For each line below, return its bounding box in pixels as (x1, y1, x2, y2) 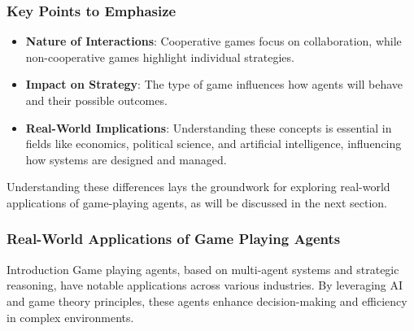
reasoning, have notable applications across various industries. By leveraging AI (7, 277, 403, 294)
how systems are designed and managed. (25, 150, 227, 168)
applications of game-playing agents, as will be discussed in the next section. (7, 194, 387, 211)
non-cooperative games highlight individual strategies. (25, 48, 294, 65)
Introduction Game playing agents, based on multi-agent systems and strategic (7, 260, 399, 277)
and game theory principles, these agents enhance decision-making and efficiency (7, 292, 407, 309)
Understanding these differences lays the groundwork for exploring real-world (7, 178, 390, 195)
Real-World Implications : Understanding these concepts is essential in (25, 119, 392, 136)
